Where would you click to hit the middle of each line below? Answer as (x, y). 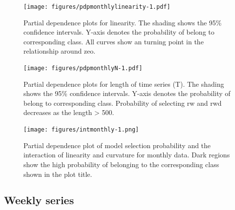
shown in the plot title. (58, 174)
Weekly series (39, 200)
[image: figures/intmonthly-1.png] (81, 130)
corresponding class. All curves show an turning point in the (114, 41)
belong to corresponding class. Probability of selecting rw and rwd (123, 103)
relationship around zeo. (60, 51)
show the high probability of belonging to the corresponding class (121, 164)
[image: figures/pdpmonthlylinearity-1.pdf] (97, 7)
